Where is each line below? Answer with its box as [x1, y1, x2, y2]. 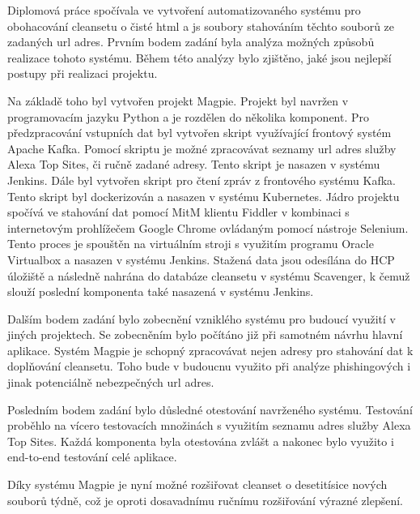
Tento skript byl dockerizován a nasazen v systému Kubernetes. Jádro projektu [7, 187, 400, 204]
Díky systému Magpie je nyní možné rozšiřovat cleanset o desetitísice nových [7, 476, 388, 493]
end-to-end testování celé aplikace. [7, 448, 177, 465]
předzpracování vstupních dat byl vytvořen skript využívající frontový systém [7, 124, 392, 141]
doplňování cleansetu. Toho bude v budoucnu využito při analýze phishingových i [7, 358, 411, 375]
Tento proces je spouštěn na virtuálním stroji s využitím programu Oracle [7, 235, 374, 252]
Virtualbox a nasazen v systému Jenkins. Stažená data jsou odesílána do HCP [7, 251, 395, 268]
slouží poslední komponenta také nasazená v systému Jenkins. [7, 283, 314, 300]
